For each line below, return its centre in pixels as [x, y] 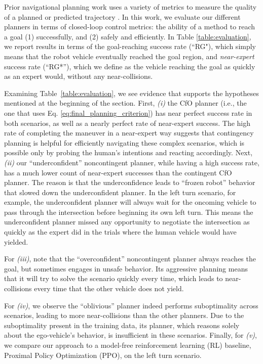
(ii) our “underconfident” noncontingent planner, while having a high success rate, [132, 162]
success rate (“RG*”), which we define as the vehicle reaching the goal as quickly [130, 66]
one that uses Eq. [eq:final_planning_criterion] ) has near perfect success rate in [128, 112]
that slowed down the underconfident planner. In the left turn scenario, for [120, 192]
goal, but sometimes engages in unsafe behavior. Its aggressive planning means [126, 268]
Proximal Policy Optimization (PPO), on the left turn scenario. [103, 355]
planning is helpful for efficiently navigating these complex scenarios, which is [124, 142]
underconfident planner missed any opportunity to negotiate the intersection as [127, 222]
